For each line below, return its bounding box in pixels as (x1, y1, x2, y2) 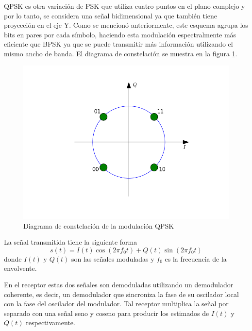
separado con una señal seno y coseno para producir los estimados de (4, 308, 209, 318)
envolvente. (4, 263, 37, 273)
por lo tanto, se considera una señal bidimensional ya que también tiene (4, 10, 218, 20)
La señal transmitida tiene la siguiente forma (4, 237, 137, 247)
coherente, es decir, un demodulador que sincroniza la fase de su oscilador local (4, 289, 239, 299)
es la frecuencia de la (165, 253, 227, 264)
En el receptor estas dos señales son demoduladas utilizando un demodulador (4, 279, 234, 289)
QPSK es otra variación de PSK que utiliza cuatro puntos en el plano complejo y (4, 1, 245, 11)
